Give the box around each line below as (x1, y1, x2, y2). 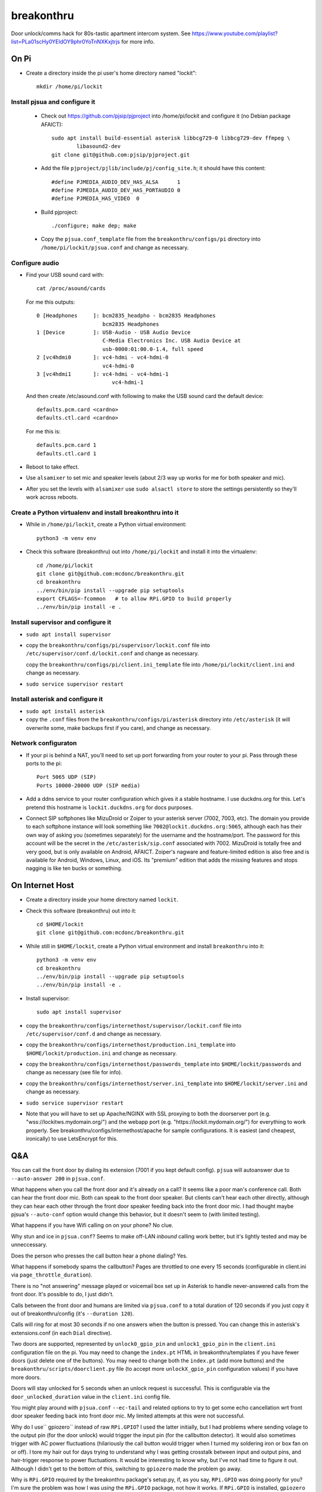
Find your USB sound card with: (26, 272, 104, 279)
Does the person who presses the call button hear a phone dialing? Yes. (11, 1252, 188, 1259)
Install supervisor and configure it (11, 618, 112, 627)
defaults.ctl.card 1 (36, 450, 97, 457)
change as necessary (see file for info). (26, 1069, 122, 1076)
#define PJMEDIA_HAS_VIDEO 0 (51, 195, 140, 202)
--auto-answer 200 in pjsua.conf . (11, 1175, 106, 1182)
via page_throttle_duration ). (11, 1271, 92, 1278)
